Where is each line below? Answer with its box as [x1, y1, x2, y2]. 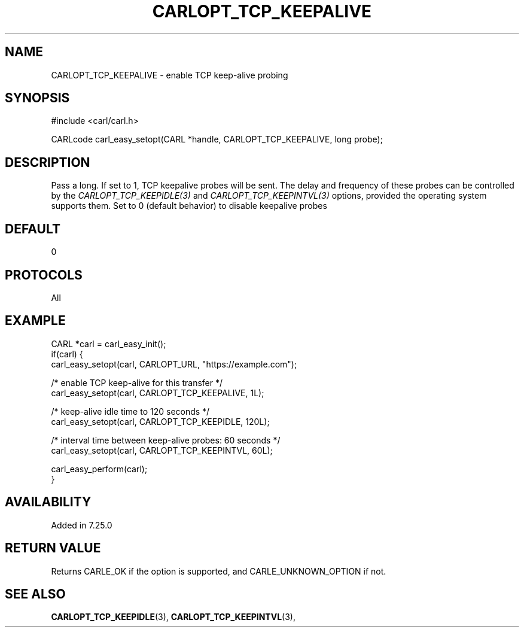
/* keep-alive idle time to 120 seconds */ [51, 406, 210, 417]
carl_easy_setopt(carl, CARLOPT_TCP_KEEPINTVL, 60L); [51, 445, 273, 455]
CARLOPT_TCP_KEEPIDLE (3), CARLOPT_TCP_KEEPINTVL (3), [51, 612, 295, 622]
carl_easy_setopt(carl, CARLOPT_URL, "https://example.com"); [51, 358, 297, 369]
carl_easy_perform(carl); [51, 463, 148, 474]
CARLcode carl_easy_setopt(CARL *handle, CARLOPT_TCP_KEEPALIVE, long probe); [51, 134, 383, 145]
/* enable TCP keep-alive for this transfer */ [51, 377, 223, 388]
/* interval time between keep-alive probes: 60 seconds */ [51, 434, 281, 445]
